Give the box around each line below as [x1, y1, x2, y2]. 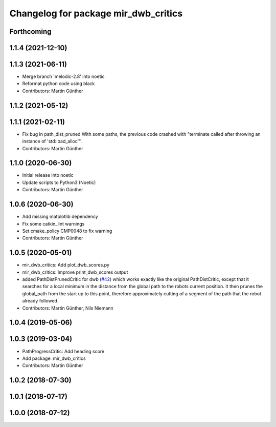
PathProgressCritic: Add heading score [22, 348, 105, 354]
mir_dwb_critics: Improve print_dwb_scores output [22, 269, 128, 275]
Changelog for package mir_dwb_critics [9, 8, 183, 19]
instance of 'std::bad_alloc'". [22, 138, 82, 145]
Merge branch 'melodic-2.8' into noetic [22, 73, 105, 79]
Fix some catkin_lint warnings [22, 220, 85, 227]
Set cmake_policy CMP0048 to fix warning [22, 228, 112, 234]
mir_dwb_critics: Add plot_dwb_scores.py [22, 262, 110, 268]
